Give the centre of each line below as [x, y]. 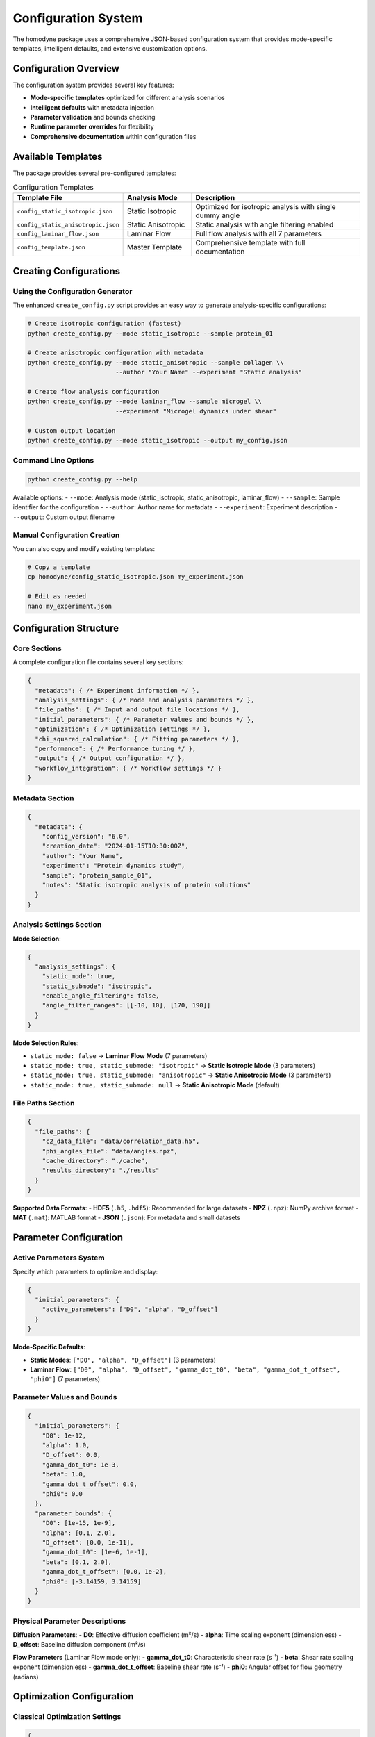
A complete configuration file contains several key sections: [98, 662]
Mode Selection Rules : [46, 1043]
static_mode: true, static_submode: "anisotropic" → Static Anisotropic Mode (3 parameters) [181, 1075]
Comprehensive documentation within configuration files [113, 136]
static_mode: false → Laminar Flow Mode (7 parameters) [119, 1055]
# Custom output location [72, 430]
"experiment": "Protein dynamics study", [114, 866]
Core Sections [37, 648]
